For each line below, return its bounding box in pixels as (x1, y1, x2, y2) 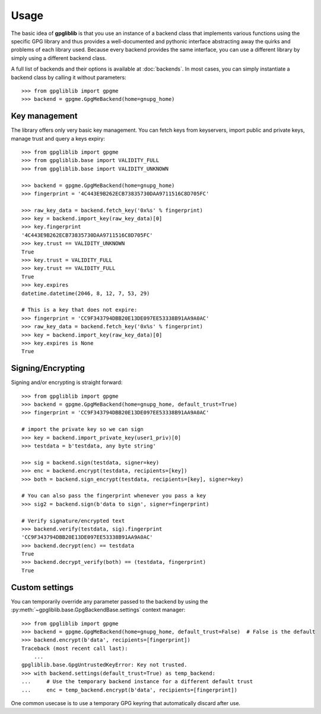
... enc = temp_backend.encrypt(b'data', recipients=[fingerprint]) (21, 686, 237, 693)
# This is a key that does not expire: (21, 306, 138, 313)
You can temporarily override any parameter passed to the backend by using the (11, 598, 208, 605)
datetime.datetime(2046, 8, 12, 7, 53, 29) (21, 290, 150, 297)
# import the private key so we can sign (21, 426, 144, 433)
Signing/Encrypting (11, 363, 85, 373)
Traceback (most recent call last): (21, 645, 128, 652)
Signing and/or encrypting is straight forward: (11, 379, 123, 386)
